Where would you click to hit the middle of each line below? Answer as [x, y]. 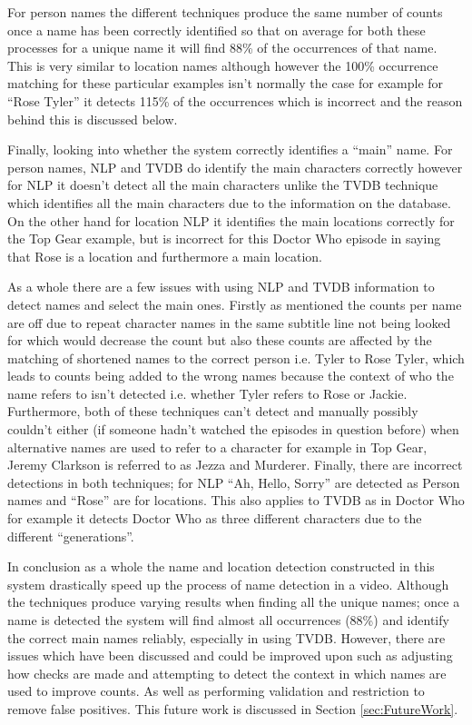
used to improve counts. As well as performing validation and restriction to [216, 691]
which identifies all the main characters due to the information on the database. [229, 202]
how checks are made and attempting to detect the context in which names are [227, 673]
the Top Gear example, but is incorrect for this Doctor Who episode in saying [224, 238]
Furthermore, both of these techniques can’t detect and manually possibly [213, 411]
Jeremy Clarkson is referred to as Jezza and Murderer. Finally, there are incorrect [235, 465]
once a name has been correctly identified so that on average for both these [216, 30]
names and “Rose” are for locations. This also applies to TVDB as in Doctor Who [236, 500]
